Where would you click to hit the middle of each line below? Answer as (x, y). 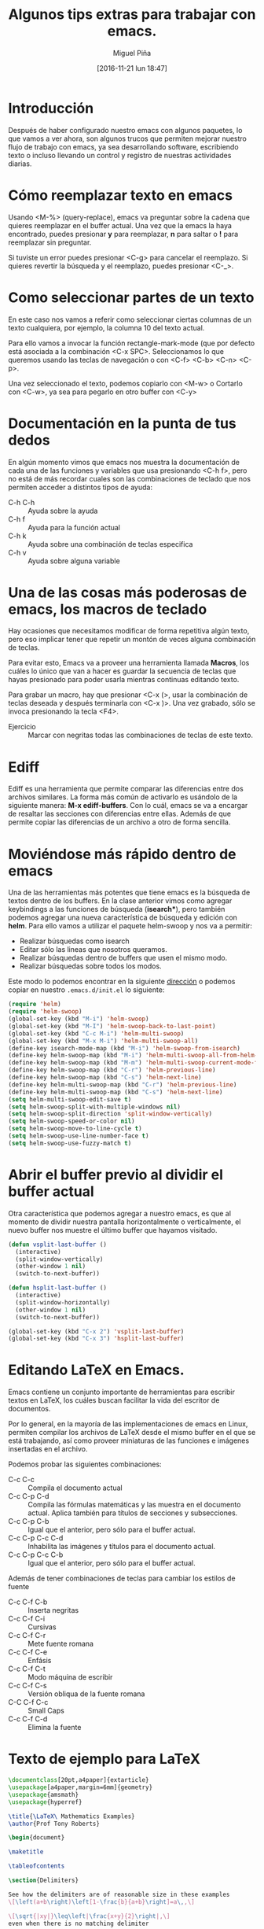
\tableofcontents (37, 1866)
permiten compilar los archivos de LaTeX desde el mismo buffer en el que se (132, 1433)
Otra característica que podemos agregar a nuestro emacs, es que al (120, 1213)
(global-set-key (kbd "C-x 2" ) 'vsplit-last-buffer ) (96, 1331)
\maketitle (26, 1852)
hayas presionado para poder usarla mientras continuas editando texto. (124, 680)
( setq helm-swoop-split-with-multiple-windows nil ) (94, 1107)
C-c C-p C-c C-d (36, 1538)
